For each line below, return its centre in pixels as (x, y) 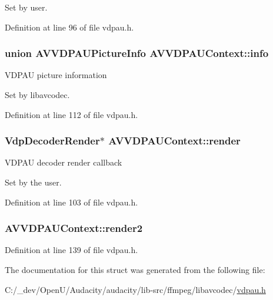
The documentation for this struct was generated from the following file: (135, 269)
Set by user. (26, 7)
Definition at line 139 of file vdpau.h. (71, 250)
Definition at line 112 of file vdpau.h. (71, 114)
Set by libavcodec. (37, 95)
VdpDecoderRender (52, 141)
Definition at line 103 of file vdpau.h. (71, 202)
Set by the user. (33, 182)
